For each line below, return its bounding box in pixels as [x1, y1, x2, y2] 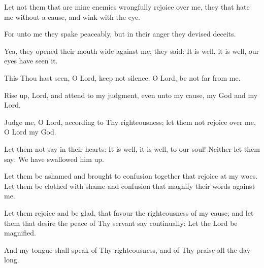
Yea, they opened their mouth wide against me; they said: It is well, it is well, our [4, 45, 259, 56]
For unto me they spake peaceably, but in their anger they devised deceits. [4, 28, 236, 39]
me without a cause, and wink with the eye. [4, 11, 141, 22]
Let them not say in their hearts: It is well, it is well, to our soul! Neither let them [4, 143, 260, 154]
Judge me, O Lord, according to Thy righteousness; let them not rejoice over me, [4, 116, 256, 127]
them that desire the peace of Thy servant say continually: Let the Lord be [4, 217, 238, 228]
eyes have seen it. [4, 55, 58, 66]
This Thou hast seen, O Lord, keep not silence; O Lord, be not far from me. [4, 72, 241, 83]
